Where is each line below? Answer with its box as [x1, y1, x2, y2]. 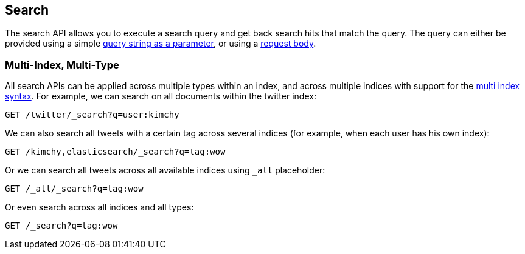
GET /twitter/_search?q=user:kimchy [5, 110, 179, 120]
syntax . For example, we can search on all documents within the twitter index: [5, 91, 316, 102]
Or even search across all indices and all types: [5, 202, 194, 213]
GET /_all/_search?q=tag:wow [5, 184, 144, 194]
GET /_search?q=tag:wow [5, 221, 118, 231]
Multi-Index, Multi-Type [5, 58, 119, 71]
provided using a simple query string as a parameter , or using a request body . [5, 38, 316, 49]
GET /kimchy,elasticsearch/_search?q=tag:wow [5, 147, 226, 157]
